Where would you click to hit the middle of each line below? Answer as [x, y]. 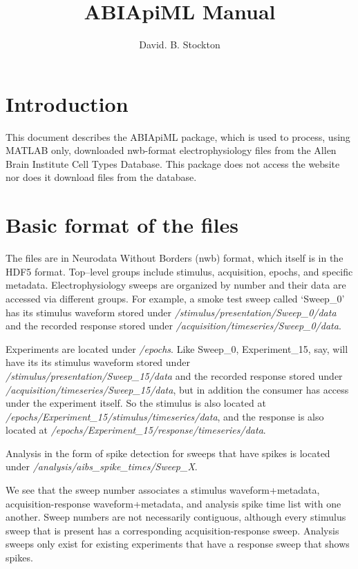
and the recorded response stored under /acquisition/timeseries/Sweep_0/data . [173, 326]
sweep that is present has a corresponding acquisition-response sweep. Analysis [172, 530]
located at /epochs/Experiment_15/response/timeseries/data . [136, 430]
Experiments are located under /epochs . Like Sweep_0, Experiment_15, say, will [177, 348]
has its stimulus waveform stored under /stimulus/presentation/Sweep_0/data [171, 312]
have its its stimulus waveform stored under [98, 362]
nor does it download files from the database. [101, 177]
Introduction [67, 103]
